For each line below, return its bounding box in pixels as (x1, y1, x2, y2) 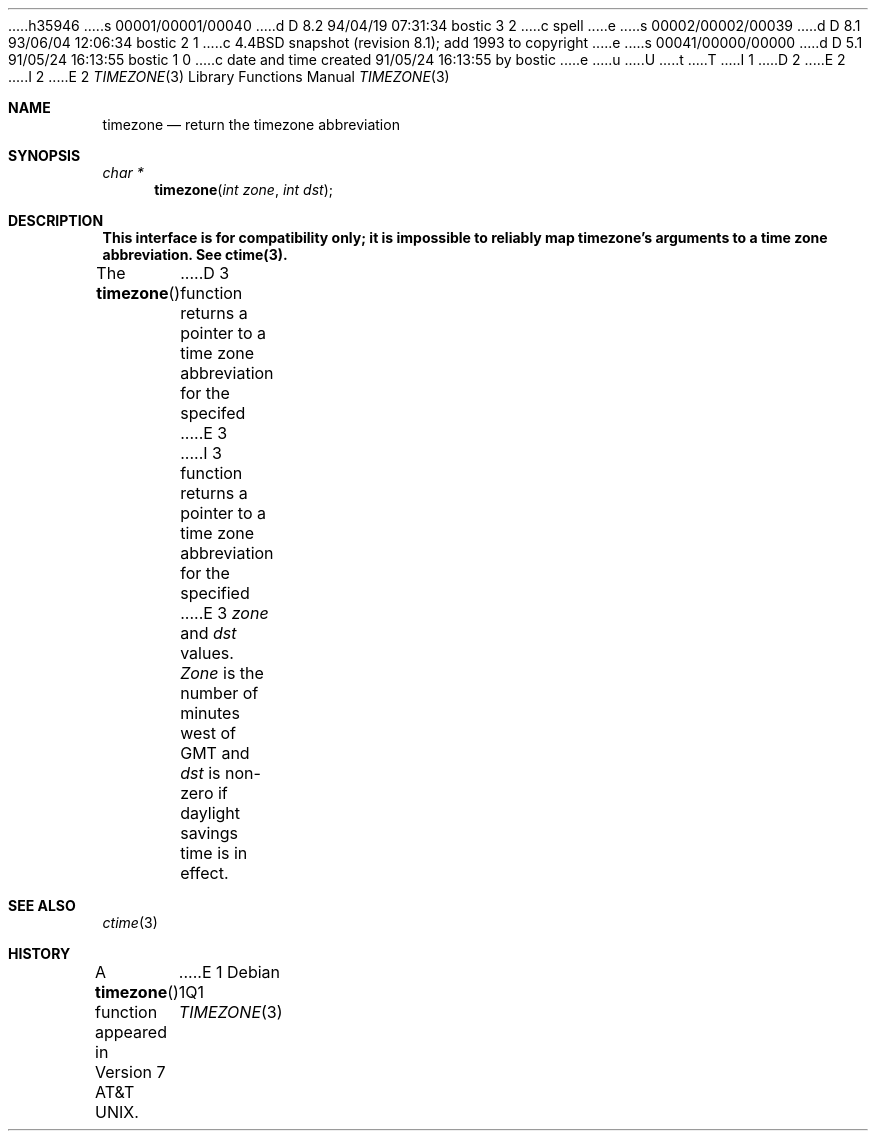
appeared (95, 1022, 167, 1042)
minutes (180, 703, 240, 723)
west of (180, 723, 237, 743)
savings (180, 823, 238, 843)
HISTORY (8, 945, 71, 962)
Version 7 (95, 1062, 166, 1082)
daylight (180, 803, 241, 823)
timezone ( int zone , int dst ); (154, 181, 334, 198)
